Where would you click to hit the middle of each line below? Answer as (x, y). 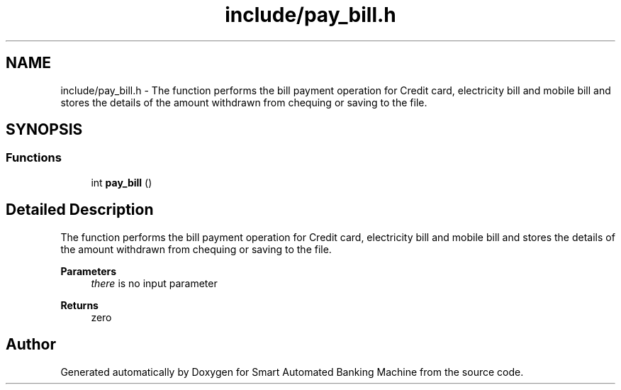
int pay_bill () (122, 182)
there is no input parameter (154, 283)
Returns (79, 305)
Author (31, 345)
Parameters (89, 271)
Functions (34, 158)
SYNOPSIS (44, 130)
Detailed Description (80, 210)
